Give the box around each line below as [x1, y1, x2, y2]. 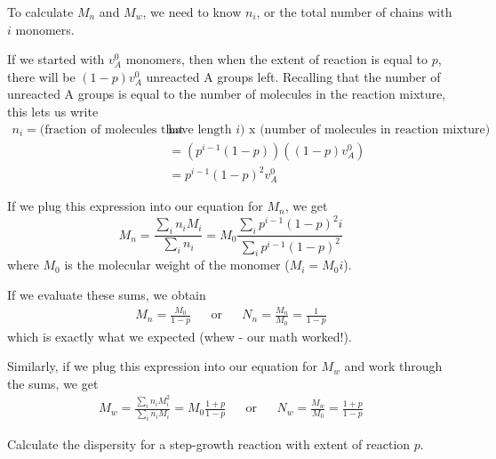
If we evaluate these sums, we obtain [7, 285, 206, 303]
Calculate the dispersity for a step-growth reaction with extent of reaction [7, 435, 411, 454]
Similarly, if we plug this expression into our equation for [7, 357, 317, 375]
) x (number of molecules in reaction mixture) [240, 123, 491, 136]
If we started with [7, 50, 105, 68]
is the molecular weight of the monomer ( [64, 255, 290, 274]
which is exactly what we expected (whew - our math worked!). [7, 326, 352, 345]
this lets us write [7, 101, 99, 120]
